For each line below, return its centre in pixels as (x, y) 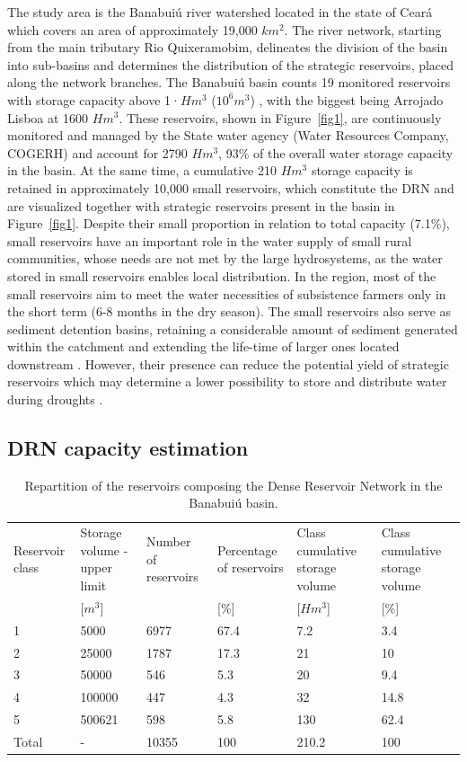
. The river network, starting (363, 29)
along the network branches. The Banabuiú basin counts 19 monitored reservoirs (229, 82)
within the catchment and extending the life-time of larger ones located (203, 346)
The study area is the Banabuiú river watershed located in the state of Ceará (220, 12)
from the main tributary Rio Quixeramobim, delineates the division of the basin (228, 47)
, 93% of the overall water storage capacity (336, 152)
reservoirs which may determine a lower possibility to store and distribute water (227, 381)
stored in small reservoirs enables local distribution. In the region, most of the (222, 275)
